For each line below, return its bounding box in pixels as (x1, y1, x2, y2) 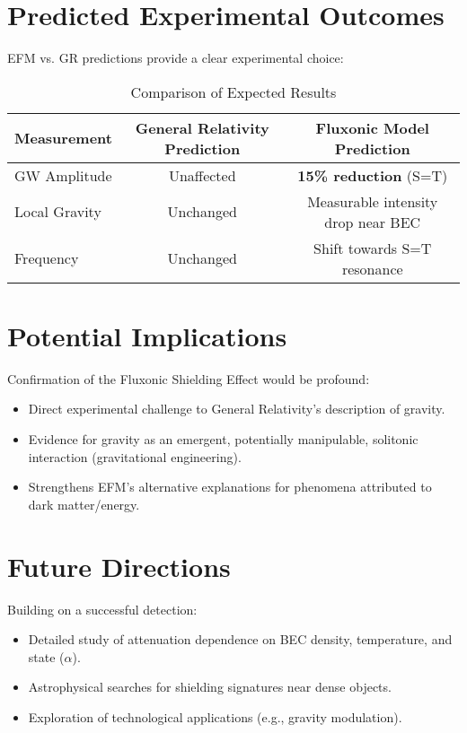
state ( (28, 647, 65, 666)
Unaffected (168, 164, 236, 186)
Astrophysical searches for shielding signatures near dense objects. (28, 677, 392, 696)
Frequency (14, 248, 79, 269)
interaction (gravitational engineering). (28, 447, 242, 466)
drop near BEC (324, 211, 421, 232)
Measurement (14, 127, 112, 149)
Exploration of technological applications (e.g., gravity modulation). (28, 707, 402, 726)
